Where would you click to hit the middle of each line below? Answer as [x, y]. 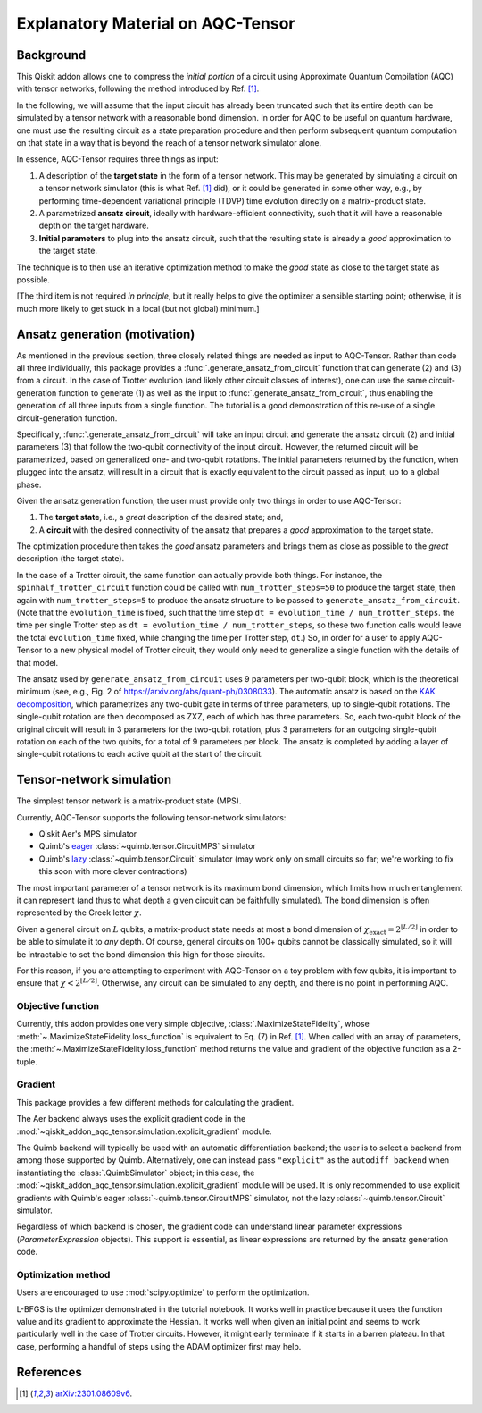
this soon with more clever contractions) [113, 871]
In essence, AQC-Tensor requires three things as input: [117, 159]
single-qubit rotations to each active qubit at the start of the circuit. [140, 754]
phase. [29, 484]
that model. [37, 662]
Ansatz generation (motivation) [106, 334]
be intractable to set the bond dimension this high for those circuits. [141, 954]
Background [51, 55]
